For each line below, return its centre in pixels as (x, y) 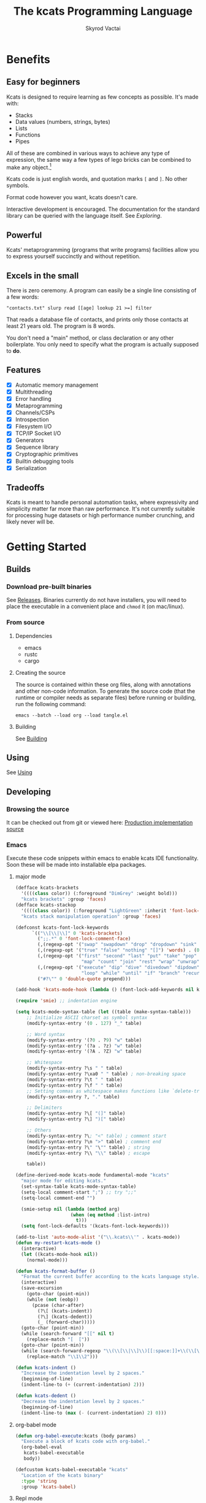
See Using (19, 772)
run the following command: (51, 704)
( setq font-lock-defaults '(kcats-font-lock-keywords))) (95, 1226)
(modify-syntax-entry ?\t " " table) (75, 1079)
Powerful (24, 235)
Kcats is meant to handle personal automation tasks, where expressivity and (102, 502)
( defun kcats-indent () (46, 1368)
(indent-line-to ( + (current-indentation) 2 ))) (83, 1385)
